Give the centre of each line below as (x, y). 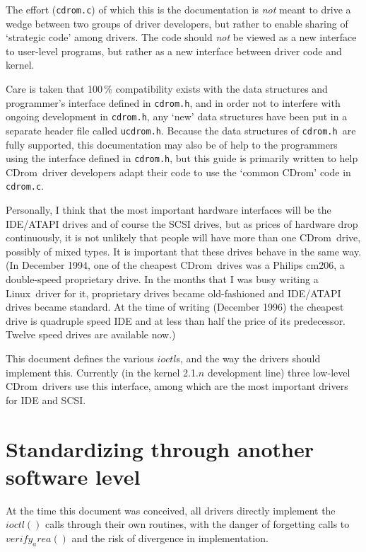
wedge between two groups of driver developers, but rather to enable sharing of (177, 23)
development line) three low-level (279, 372)
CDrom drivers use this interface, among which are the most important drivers (177, 386)
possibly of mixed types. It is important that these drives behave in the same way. (184, 251)
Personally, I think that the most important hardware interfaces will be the (169, 210)
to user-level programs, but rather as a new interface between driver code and (174, 51)
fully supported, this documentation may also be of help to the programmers (172, 144)
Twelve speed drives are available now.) (91, 334)
